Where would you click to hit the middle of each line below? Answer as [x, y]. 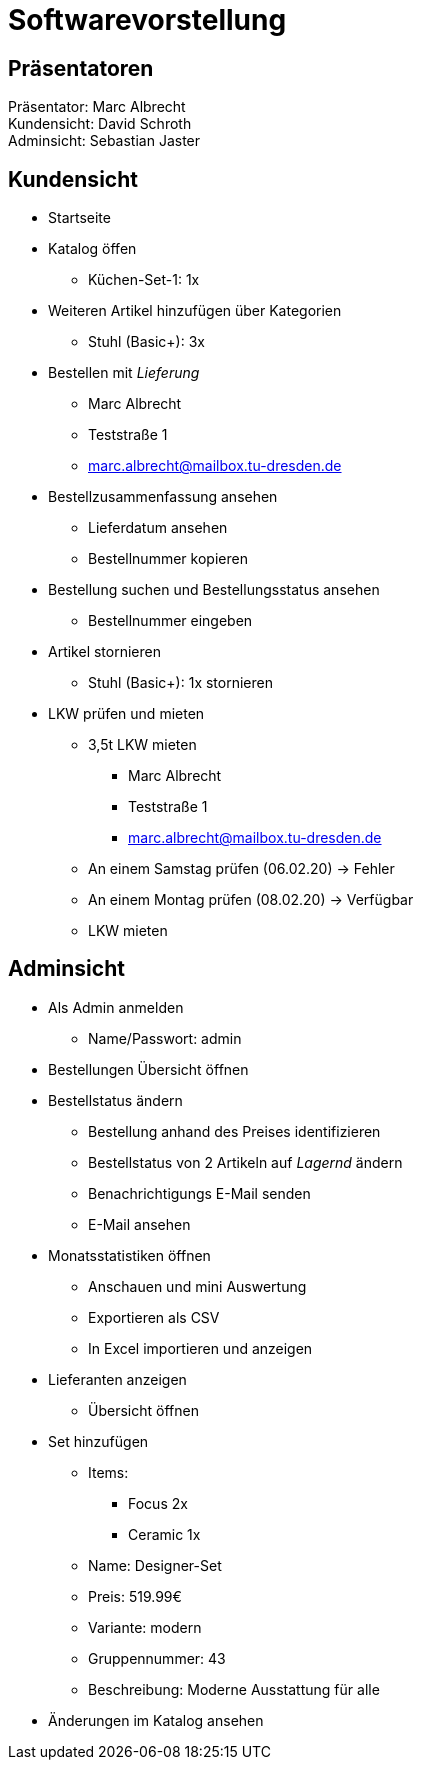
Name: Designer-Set [155, 1565]
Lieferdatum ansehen [158, 528]
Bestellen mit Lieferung [124, 373]
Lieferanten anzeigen [117, 1379]
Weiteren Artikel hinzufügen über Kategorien [195, 311]
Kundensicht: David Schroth [100, 124]
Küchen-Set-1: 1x [144, 280]
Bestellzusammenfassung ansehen [163, 497]
